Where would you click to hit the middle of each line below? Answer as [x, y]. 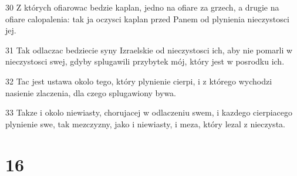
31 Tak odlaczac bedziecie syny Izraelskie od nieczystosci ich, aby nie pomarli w [149, 50]
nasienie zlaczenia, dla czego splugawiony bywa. [91, 92]
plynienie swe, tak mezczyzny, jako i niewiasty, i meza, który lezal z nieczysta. [145, 123]
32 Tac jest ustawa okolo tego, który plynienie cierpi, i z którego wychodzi [139, 81]
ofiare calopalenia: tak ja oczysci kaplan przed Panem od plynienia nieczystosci [147, 18]
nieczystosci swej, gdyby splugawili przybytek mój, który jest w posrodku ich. [145, 61]
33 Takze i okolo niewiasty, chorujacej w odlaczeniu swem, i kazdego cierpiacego [149, 112]
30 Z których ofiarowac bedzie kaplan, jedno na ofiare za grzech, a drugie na [142, 7]
